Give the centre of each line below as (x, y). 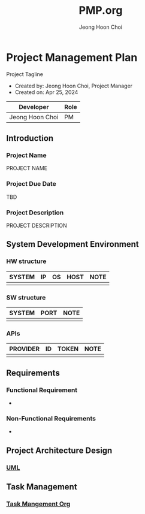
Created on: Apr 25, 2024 (46, 92)
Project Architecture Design (59, 450)
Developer (34, 107)
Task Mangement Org (38, 504)
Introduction (30, 138)
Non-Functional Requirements (51, 418)
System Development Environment (72, 244)
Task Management (42, 487)
